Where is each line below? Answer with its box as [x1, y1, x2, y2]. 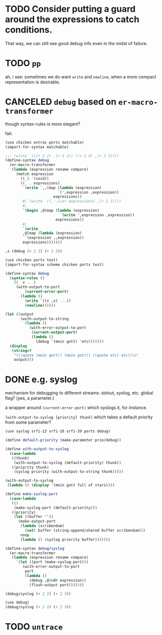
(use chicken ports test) [5, 257, 58, 263]
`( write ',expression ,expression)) [59, 212, 135, 218]
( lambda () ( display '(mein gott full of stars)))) [7, 483, 115, 488]
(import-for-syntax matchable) [5, 145, 69, 149]
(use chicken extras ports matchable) [5, 140, 84, 145]
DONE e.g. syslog [5, 374, 78, 385]
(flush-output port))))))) [29, 582, 84, 587]
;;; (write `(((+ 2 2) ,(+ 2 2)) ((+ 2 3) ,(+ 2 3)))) [5, 153, 119, 158]
